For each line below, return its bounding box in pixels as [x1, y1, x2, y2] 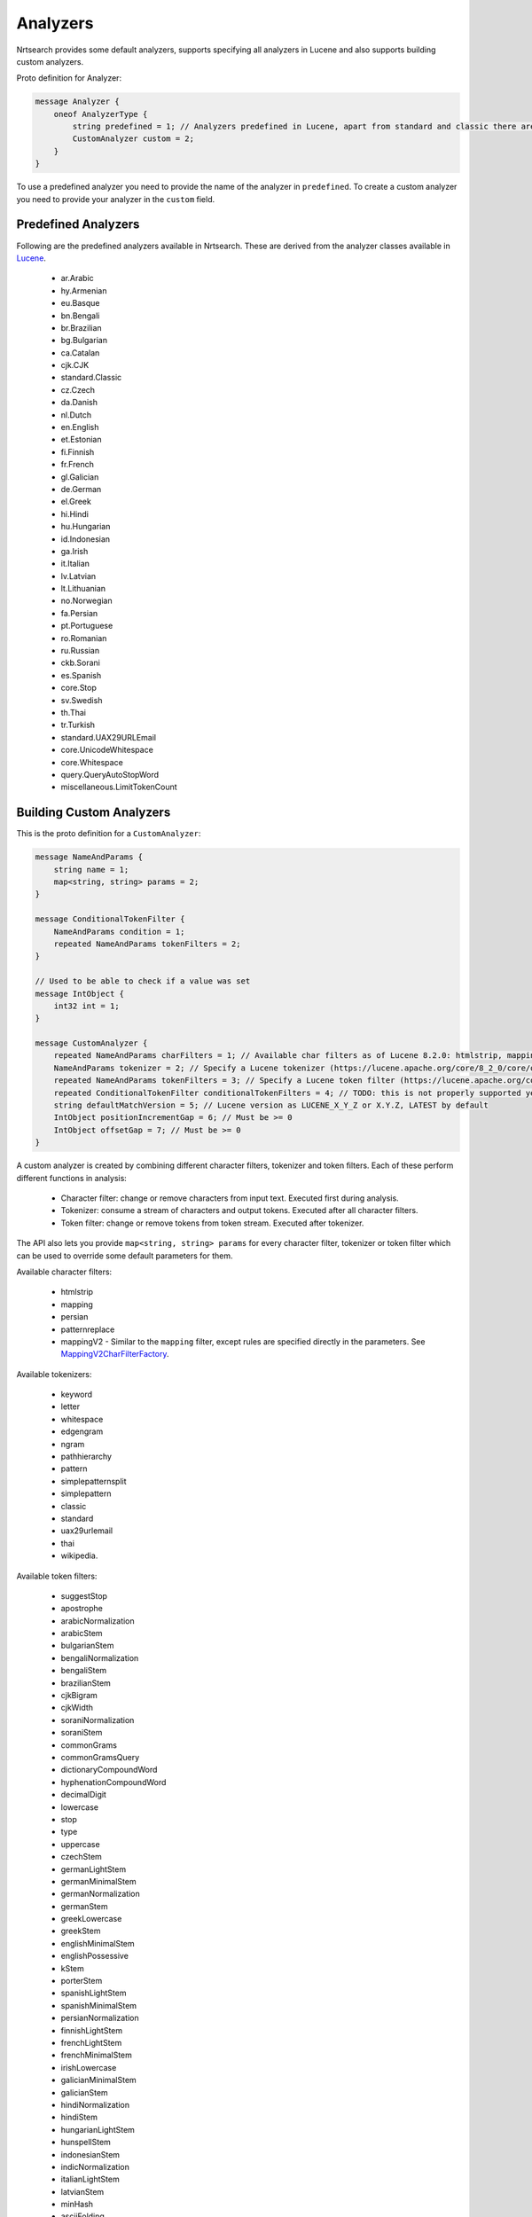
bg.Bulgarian [60, 335, 108, 346]
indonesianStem [60, 2149, 120, 2159]
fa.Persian [60, 607, 98, 618]
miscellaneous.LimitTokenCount [60, 781, 177, 793]
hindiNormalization [60, 2099, 130, 2110]
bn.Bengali [60, 310, 100, 321]
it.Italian [60, 559, 90, 569]
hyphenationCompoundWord [60, 1776, 167, 1787]
